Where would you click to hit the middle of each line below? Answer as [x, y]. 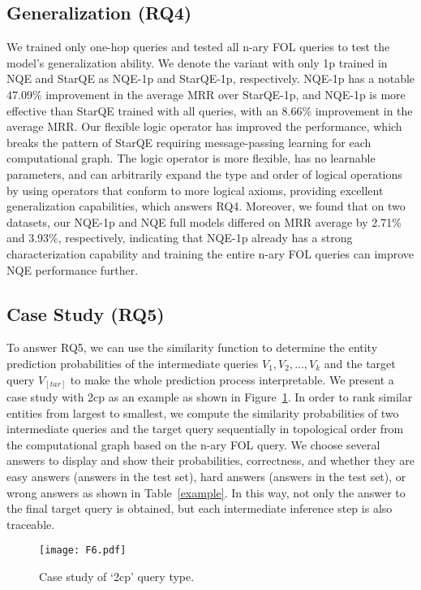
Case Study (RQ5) [86, 313]
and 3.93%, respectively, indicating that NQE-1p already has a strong [180, 238]
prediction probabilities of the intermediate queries [133, 363]
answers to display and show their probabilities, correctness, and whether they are [210, 460]
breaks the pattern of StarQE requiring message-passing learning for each [189, 142]
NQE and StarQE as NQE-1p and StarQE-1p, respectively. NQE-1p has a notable [211, 78]
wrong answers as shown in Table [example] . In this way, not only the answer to [206, 492]
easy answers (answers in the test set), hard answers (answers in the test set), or [206, 476]
